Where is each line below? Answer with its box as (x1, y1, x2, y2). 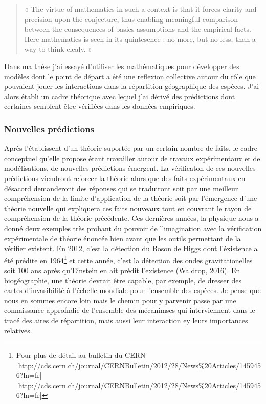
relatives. (4, 325, 32, 335)
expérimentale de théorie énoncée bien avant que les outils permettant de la (4, 233, 241, 243)
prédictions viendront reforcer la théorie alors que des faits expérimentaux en (4, 172, 246, 183)
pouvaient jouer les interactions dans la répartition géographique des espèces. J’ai (4, 81, 259, 92)
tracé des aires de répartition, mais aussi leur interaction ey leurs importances (4, 315, 248, 325)
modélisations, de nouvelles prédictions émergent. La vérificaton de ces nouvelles (4, 163, 256, 173)
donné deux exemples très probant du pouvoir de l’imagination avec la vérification (4, 222, 262, 233)
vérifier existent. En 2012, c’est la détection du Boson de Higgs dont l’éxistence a (4, 243, 258, 254)
